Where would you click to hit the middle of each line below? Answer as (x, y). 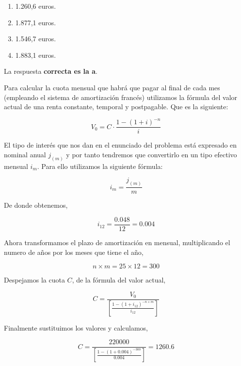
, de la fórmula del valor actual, (119, 280)
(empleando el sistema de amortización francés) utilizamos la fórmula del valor (121, 97)
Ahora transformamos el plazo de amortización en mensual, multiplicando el (117, 242)
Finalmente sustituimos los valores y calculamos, (76, 327)
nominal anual (25, 154)
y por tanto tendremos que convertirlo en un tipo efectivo (152, 154)
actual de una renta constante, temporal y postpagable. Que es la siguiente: (116, 107)
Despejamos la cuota (34, 280)
